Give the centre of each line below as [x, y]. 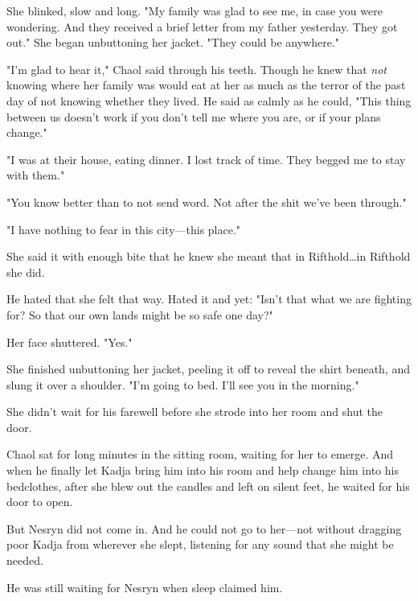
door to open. [40, 502]
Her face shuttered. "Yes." [70, 342]
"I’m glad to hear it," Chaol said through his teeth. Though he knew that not [197, 69]
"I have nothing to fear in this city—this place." [124, 229]
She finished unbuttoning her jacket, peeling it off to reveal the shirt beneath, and [208, 369]
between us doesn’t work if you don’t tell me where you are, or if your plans [194, 116]
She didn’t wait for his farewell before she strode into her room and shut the [195, 412]
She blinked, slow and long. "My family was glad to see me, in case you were [195, 10]
